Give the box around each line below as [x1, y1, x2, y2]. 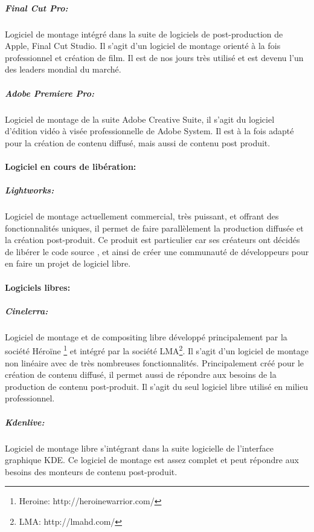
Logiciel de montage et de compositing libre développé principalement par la [5, 330, 287, 343]
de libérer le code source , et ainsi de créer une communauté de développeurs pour [5, 245, 309, 258]
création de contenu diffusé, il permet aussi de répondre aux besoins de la [5, 368, 277, 381]
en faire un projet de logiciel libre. [5, 257, 131, 270]
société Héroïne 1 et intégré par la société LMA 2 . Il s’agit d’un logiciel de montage [5, 343, 309, 357]
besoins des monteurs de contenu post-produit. [5, 465, 178, 478]
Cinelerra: [5, 304, 48, 317]
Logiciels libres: [5, 281, 71, 293]
